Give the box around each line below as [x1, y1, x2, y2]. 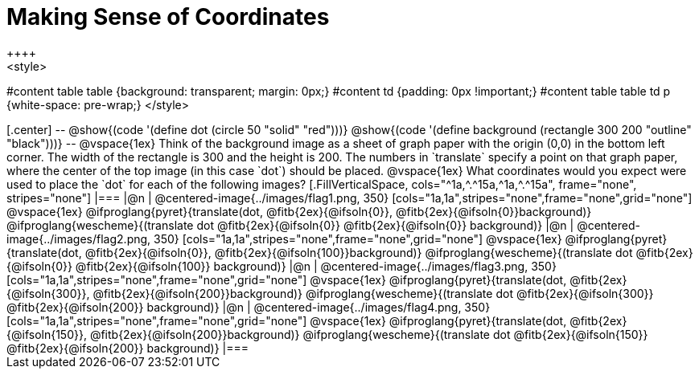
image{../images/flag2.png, [6, 231, 151, 246]
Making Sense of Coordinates [6, 3, 330, 31]
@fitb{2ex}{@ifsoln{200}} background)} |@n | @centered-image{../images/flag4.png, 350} [6, 300, 491, 314]
